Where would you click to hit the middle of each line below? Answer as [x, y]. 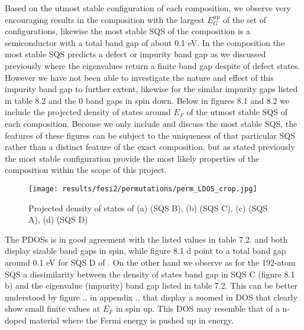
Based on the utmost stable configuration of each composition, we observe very [148, 8]
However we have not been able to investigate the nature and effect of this [139, 77]
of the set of [245, 19]
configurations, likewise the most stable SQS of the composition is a [128, 31]
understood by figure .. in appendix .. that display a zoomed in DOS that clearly [151, 297]
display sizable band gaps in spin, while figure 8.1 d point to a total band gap [145, 251]
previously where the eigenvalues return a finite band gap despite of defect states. [153, 65]
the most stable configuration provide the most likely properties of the [132, 158]
